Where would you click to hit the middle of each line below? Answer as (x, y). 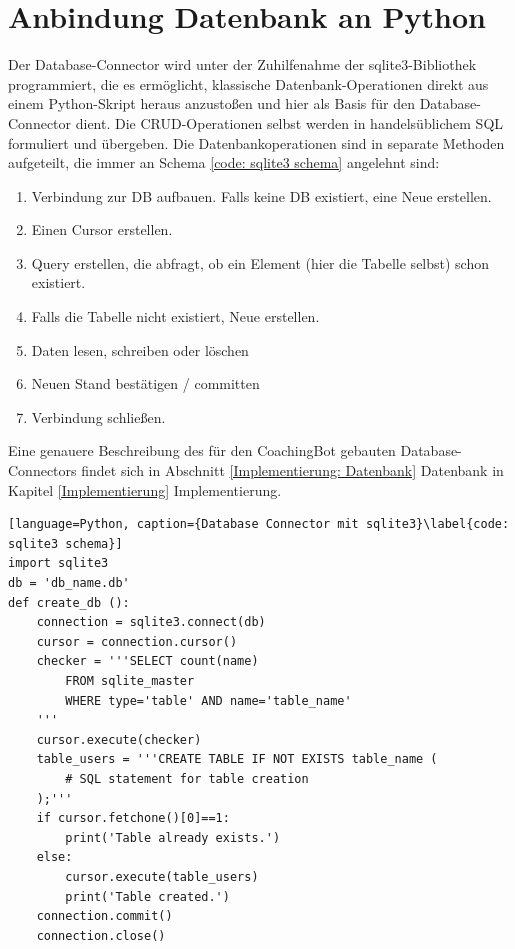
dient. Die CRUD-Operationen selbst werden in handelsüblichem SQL (289, 122)
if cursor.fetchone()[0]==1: (133, 818)
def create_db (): (69, 602)
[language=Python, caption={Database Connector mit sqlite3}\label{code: (259, 524)
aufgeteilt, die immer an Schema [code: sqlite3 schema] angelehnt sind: (224, 162)
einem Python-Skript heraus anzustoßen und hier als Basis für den (211, 103)
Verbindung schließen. (98, 416)
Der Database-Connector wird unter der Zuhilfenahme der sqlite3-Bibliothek (242, 64)
